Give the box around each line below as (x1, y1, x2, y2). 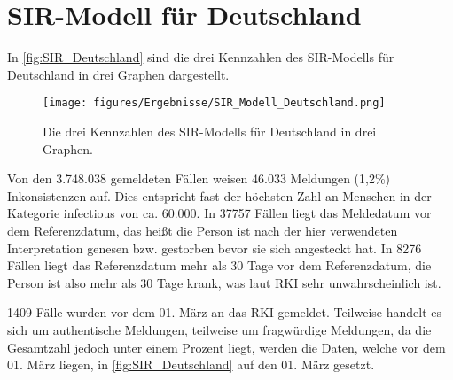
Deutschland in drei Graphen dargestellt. (7, 65, 230, 83)
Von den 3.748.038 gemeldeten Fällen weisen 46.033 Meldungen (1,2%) (7, 169, 391, 188)
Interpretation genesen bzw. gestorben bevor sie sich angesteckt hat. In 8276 (7, 238, 422, 257)
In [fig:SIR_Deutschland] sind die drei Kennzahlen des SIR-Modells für (7, 48, 394, 66)
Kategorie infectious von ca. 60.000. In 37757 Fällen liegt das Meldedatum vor (7, 204, 432, 222)
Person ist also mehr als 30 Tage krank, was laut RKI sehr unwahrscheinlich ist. (7, 273, 441, 291)
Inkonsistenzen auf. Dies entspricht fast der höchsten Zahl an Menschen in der (7, 186, 432, 205)
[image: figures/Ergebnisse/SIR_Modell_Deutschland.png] (43, 97, 386, 110)
